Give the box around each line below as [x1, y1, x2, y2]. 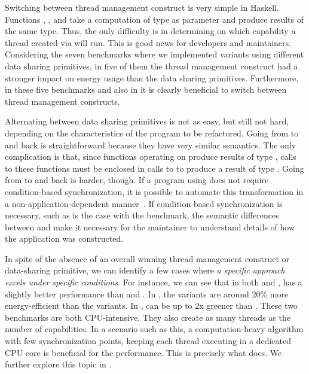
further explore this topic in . [5, 358, 112, 370]
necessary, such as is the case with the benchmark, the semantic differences [5, 209, 279, 221]
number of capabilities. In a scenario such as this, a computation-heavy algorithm [5, 323, 304, 335]
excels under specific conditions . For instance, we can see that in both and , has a [5, 276, 302, 288]
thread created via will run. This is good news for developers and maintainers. [5, 36, 291, 48]
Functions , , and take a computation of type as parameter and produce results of [5, 13, 304, 25]
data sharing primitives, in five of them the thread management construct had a [5, 59, 298, 72]
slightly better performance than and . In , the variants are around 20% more [5, 287, 289, 300]
